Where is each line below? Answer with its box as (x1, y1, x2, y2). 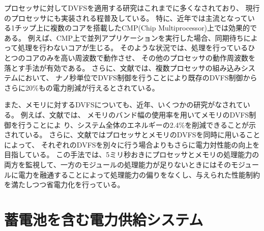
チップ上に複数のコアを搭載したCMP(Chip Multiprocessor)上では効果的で (14, 22, 257, 33)
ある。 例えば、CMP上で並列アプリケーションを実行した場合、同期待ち (4, 32, 244, 43)
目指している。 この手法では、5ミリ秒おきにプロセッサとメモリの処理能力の (4, 149, 259, 160)
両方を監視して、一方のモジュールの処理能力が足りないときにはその (4, 159, 231, 169)
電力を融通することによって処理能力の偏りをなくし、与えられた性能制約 (18, 169, 260, 180)
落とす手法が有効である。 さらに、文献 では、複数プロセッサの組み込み (4, 62, 241, 73)
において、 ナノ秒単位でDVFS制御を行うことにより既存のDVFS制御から (18, 72, 257, 83)
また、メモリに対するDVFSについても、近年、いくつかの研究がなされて (4, 99, 243, 110)
